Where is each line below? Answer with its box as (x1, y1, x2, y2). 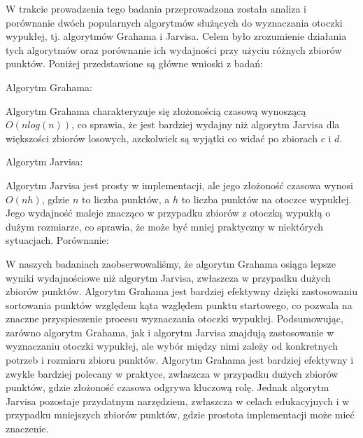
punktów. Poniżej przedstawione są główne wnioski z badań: (6, 56, 264, 71)
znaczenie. (6, 421, 49, 436)
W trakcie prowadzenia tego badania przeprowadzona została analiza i (6, 1, 306, 15)
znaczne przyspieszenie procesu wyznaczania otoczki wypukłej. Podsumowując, (6, 311, 343, 326)
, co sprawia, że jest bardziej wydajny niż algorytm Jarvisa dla (71, 117, 340, 132)
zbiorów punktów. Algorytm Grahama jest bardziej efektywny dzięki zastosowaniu (6, 284, 357, 299)
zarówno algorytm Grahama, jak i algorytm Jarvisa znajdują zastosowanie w (6, 324, 334, 339)
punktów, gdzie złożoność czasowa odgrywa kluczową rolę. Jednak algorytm (6, 380, 329, 395)
